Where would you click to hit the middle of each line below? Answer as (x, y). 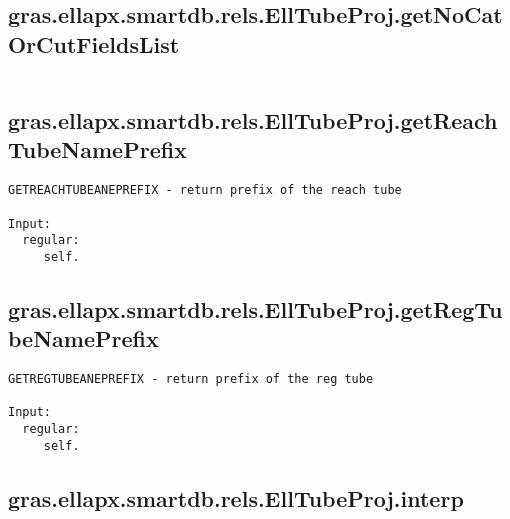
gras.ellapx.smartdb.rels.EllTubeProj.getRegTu (255, 308)
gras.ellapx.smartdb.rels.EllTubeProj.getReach (253, 119)
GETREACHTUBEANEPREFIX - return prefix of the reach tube (205, 190)
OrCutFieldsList (94, 43)
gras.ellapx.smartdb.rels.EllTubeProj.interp (236, 497)
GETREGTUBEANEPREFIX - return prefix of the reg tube (191, 379)
